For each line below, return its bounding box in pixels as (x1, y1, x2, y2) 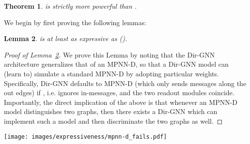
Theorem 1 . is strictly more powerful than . (4, 1, 137, 11)
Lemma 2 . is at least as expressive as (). (4, 33, 127, 43)
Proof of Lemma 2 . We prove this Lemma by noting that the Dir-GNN (4, 49, 215, 59)
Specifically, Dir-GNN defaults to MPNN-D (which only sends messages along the (4, 78, 247, 88)
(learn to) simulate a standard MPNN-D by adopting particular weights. (4, 68, 219, 78)
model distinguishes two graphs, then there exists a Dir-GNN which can (4, 106, 218, 116)
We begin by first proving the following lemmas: (4, 17, 146, 27)
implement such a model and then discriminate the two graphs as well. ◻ (4, 115, 223, 126)
